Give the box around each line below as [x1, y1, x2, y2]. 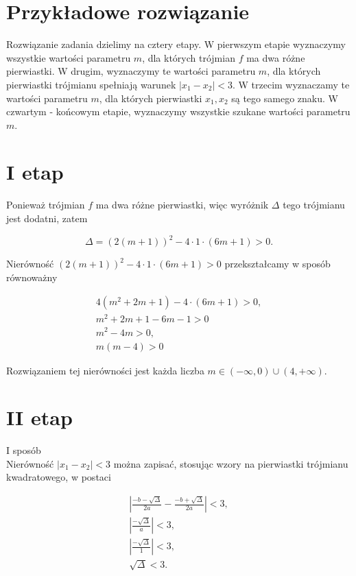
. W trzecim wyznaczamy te [232, 77, 350, 91]
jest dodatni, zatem [6, 211, 88, 225]
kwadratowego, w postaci [6, 470, 111, 484]
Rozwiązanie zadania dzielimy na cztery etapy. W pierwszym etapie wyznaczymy [6, 37, 346, 51]
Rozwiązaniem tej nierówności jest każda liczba [6, 363, 204, 377]
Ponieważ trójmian [6, 197, 85, 212]
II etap [6, 403, 73, 431]
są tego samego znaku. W [231, 91, 338, 105]
